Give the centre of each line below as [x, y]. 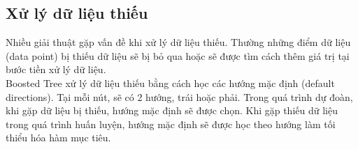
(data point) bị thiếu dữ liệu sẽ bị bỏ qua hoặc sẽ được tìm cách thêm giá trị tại [178, 55]
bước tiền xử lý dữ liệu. [56, 69]
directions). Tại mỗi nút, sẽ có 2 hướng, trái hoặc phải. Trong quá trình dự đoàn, [179, 96]
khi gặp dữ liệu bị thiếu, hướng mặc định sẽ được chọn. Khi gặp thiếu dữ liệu [172, 110]
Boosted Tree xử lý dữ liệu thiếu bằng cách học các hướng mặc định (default [170, 83]
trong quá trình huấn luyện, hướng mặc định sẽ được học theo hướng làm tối [171, 124]
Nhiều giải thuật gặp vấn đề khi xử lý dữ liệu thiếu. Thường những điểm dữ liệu [178, 42]
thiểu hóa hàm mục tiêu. [58, 138]
